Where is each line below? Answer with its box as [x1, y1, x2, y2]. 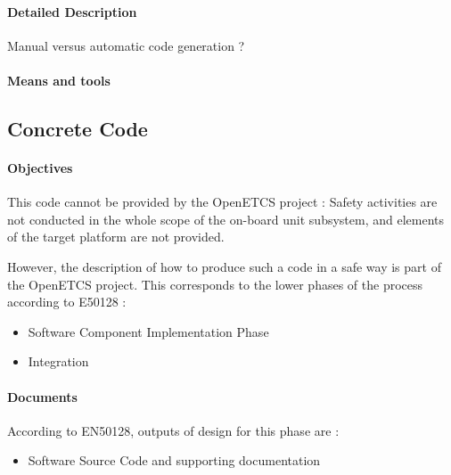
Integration [28, 352, 89, 371]
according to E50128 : [7, 292, 127, 311]
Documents [7, 387, 78, 405]
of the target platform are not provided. [7, 227, 225, 246]
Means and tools [7, 70, 111, 89]
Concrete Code [7, 114, 148, 142]
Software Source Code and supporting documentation [28, 451, 321, 470]
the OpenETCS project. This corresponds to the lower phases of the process [7, 274, 423, 293]
